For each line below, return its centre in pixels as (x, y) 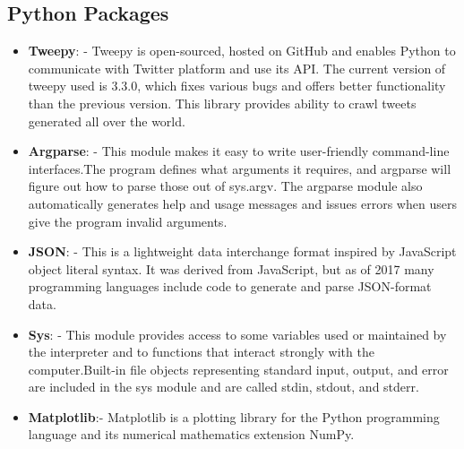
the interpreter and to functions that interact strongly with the (201, 352)
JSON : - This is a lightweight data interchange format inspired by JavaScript (242, 251)
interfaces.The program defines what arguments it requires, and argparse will (240, 168)
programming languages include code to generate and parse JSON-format (230, 286)
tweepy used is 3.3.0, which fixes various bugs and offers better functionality (237, 86)
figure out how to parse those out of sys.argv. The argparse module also (225, 186)
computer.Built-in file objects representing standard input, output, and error (238, 369)
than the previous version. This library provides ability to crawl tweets (222, 103)
